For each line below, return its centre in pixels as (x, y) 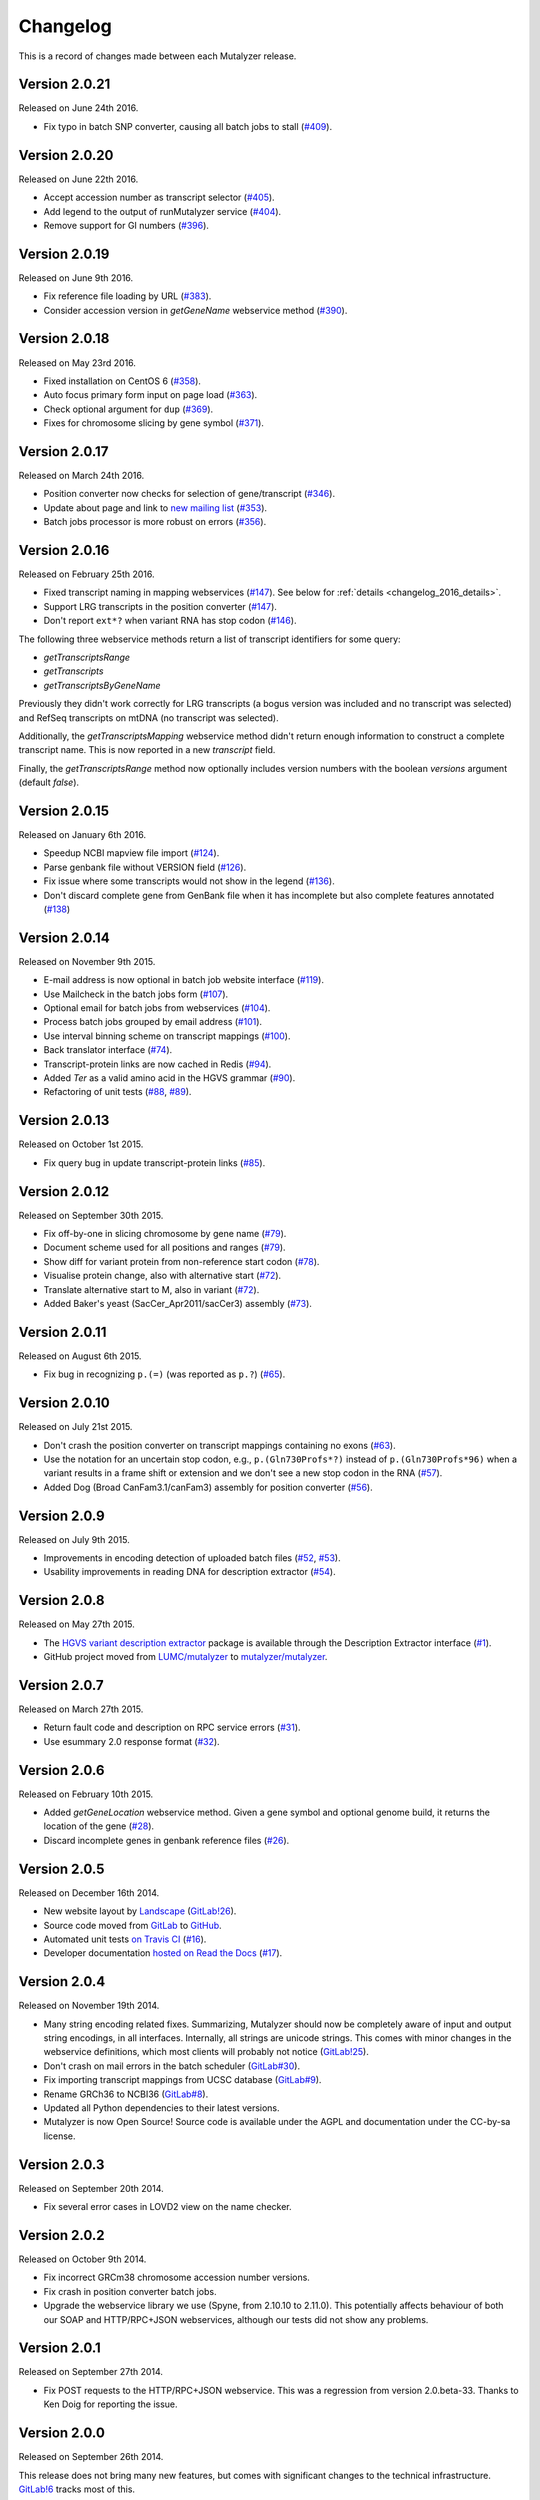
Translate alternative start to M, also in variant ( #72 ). (151, 1289)
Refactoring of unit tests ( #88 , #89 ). (117, 1092)
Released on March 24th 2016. (81, 475)
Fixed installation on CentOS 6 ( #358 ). (122, 381)
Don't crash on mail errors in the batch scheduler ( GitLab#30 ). (171, 2066)
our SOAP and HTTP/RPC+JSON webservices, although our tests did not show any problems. (236, 2319)
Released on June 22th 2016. (78, 179)
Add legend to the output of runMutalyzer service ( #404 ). (162, 211)
